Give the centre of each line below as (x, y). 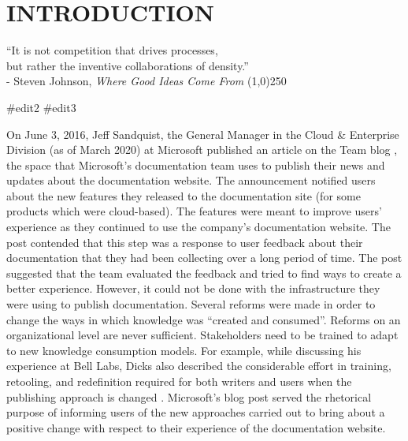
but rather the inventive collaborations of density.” (128, 65)
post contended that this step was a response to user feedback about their (185, 242)
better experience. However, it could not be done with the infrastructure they (193, 288)
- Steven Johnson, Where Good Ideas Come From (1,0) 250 (147, 81)
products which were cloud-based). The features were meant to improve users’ (194, 211)
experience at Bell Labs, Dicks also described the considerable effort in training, (199, 366)
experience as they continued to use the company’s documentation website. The (198, 227)
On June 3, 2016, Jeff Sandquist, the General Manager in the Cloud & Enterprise (203, 134)
